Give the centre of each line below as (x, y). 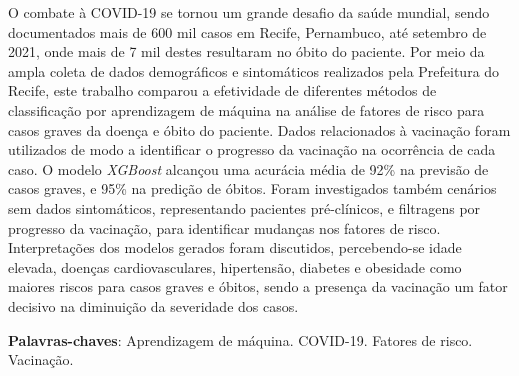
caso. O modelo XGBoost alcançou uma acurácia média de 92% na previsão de (248, 168)
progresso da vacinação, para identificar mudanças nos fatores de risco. (224, 227)
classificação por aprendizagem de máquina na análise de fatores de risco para (246, 109)
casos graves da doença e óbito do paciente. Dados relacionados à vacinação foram (259, 129)
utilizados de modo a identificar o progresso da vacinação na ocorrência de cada (252, 149)
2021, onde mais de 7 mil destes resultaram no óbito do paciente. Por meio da (246, 51)
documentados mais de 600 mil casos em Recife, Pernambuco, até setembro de (247, 31)
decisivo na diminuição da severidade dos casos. (153, 305)
